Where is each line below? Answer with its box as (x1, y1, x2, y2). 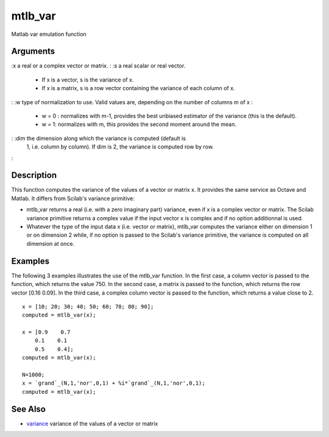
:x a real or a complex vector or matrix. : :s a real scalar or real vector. (11, 62, 186, 69)
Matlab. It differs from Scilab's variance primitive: (11, 195, 135, 202)
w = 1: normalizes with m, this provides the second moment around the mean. (41, 121, 237, 128)
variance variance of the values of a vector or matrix (26, 420, 158, 427)
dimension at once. (26, 240, 75, 247)
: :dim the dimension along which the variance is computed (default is (11, 135, 186, 142)
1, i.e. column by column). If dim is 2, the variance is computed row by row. (26, 143, 214, 150)
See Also (11, 404, 46, 414)
